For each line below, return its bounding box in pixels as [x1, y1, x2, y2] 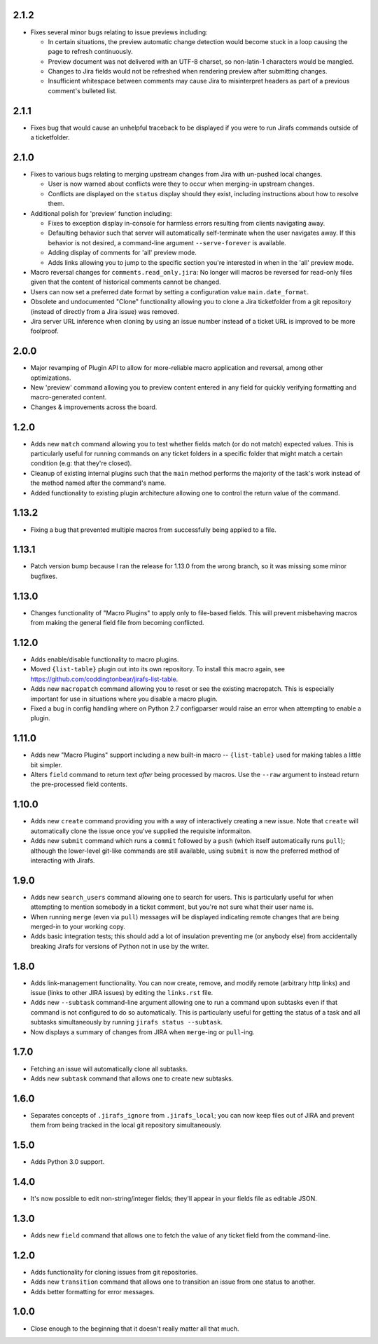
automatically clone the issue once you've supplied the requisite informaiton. [30, 827, 252, 835]
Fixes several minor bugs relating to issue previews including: [30, 28, 208, 36]
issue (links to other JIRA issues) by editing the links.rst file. [30, 989, 213, 997]
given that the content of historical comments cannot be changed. [30, 277, 221, 287]
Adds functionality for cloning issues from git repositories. [30, 1268, 198, 1276]
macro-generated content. [30, 393, 107, 402]
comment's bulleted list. [48, 86, 118, 95]
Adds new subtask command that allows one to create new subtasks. [30, 1074, 234, 1083]
